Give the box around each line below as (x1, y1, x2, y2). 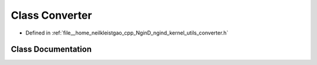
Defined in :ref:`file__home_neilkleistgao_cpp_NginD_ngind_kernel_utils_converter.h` (25, 29, 228, 36)
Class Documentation (11, 45, 92, 54)
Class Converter (11, 9, 92, 22)
